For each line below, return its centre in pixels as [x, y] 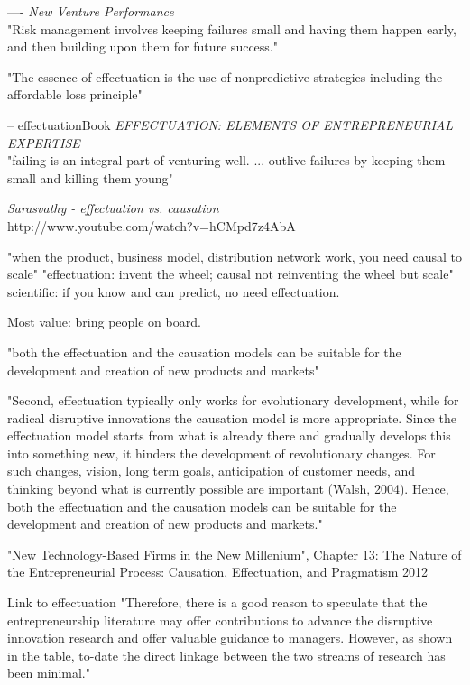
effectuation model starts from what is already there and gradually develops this [229, 435]
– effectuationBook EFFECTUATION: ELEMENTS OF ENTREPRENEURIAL [230, 124]
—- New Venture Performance [91, 11]
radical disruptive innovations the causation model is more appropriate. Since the [232, 417]
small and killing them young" [90, 177]
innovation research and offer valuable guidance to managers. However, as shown [230, 638]
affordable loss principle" [75, 94]
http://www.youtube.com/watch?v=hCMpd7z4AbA [152, 225]
